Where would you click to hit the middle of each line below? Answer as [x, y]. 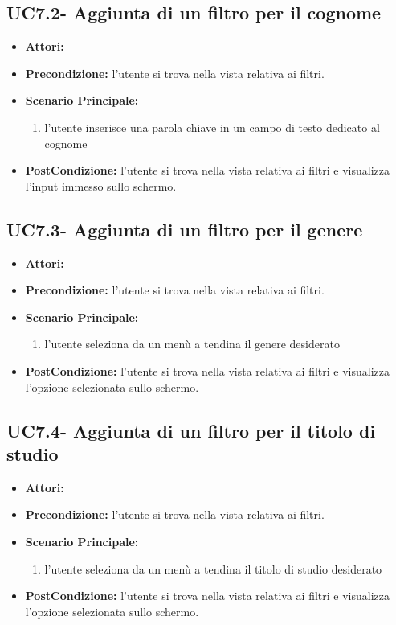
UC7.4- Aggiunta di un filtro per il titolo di [191, 430]
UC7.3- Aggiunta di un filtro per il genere [185, 229]
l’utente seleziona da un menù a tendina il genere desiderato [192, 344]
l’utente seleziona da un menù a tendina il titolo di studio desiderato [213, 568]
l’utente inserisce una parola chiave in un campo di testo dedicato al [212, 127]
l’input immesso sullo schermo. [101, 185]
